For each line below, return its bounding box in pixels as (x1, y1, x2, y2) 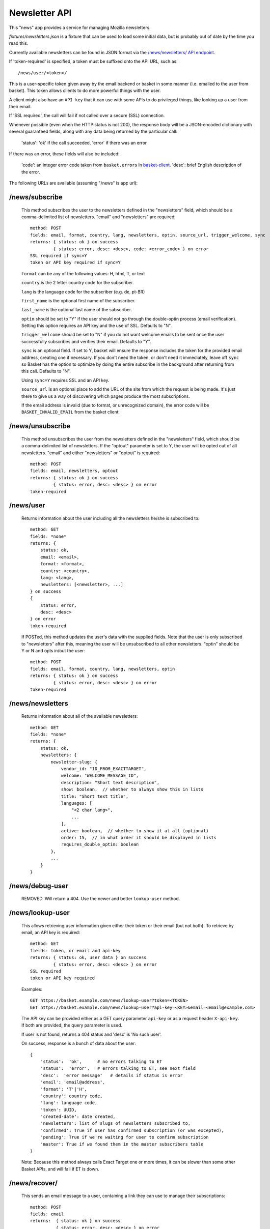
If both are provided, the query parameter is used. (21, 1023, 123, 1028)
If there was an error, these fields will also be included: (9, 151, 120, 157)
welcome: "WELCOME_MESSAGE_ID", (61, 773, 139, 779)
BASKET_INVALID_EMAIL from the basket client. (21, 409, 120, 415)
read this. (9, 40, 28, 46)
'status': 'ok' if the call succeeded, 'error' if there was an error (21, 140, 147, 146)
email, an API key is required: (21, 930, 81, 936)
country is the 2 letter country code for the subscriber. (21, 280, 134, 286)
